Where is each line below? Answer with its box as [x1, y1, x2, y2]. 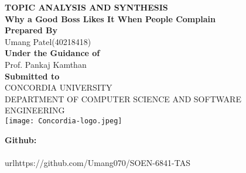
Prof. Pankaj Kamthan [5, 58, 87, 70]
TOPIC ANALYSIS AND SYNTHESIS [5, 1, 168, 13]
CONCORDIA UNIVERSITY [5, 81, 112, 94]
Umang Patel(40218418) [5, 35, 91, 47]
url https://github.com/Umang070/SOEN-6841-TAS [5, 156, 190, 168]
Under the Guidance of [5, 47, 100, 59]
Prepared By [5, 24, 58, 36]
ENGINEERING [5, 104, 65, 116]
